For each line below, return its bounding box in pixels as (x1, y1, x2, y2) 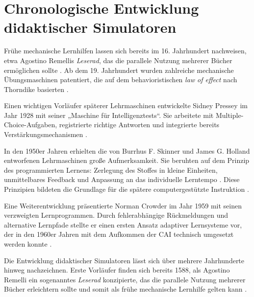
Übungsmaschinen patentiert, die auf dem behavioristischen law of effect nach (4, 74, 237, 85)
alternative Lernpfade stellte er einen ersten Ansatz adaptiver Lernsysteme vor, (4, 219, 242, 229)
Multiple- (215, 110, 244, 120)
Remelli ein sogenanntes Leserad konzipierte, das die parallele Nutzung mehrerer (4, 274, 246, 284)
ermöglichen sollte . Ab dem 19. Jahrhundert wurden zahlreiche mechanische (4, 65, 234, 75)
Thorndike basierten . (4, 84, 69, 94)
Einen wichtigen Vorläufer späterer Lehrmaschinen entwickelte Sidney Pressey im (4, 100, 248, 111)
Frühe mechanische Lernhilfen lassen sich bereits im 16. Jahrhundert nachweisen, (4, 46, 247, 56)
